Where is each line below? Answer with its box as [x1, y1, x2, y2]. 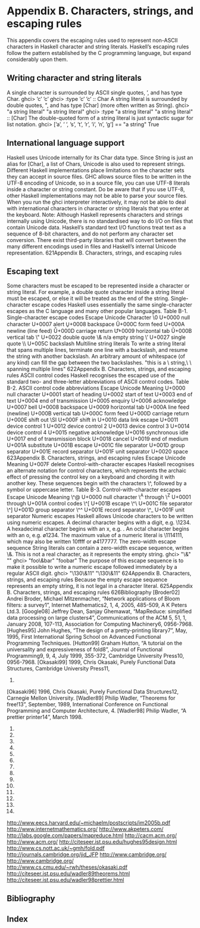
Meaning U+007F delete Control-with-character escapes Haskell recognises [7, 461, 195, 468]
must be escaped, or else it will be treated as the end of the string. [7, 295, 170, 302]
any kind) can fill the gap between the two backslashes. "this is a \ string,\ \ [7, 359, 192, 366]
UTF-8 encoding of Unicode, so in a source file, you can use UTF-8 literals [7, 179, 190, 186]
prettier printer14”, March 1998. [7, 713, 83, 721]
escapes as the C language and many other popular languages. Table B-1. [7, 308, 188, 315]
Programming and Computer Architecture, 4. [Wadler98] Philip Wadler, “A [7, 707, 187, 715]
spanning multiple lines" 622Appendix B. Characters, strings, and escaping [7, 366, 191, 373]
